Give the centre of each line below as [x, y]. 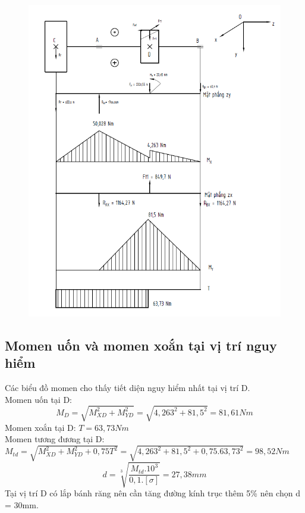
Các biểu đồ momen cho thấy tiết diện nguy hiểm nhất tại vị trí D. [128, 388]
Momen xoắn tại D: [40, 427]
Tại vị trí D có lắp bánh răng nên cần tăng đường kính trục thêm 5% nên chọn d [152, 493]
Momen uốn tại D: [38, 399]
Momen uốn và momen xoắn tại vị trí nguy [141, 345]
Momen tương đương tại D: [55, 439]
